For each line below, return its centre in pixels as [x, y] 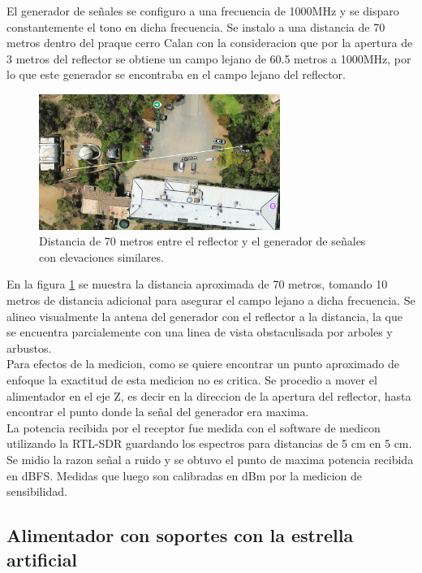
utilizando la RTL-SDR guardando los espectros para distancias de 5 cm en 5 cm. [209, 443]
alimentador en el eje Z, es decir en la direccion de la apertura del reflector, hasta [209, 395]
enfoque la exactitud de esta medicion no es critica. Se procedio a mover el [192, 379]
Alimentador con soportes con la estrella [180, 535]
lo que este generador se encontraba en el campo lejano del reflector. [176, 74]
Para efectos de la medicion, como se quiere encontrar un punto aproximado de [203, 364]
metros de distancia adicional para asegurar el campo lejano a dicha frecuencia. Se [211, 300]
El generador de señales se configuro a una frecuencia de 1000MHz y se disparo [203, 11]
